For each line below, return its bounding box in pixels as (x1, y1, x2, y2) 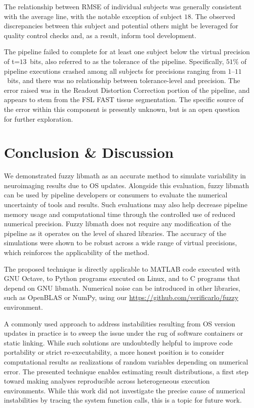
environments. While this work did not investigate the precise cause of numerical (4, 385, 246, 395)
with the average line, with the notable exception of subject (4, 11, 182, 21)
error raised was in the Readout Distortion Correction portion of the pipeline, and (4, 85, 250, 95)
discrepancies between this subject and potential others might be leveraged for (4, 21, 238, 31)
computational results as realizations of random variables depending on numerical (4, 356, 248, 366)
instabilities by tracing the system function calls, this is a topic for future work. (4, 395, 242, 405)
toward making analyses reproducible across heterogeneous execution (4, 376, 210, 386)
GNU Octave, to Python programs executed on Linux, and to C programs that (4, 273, 240, 283)
